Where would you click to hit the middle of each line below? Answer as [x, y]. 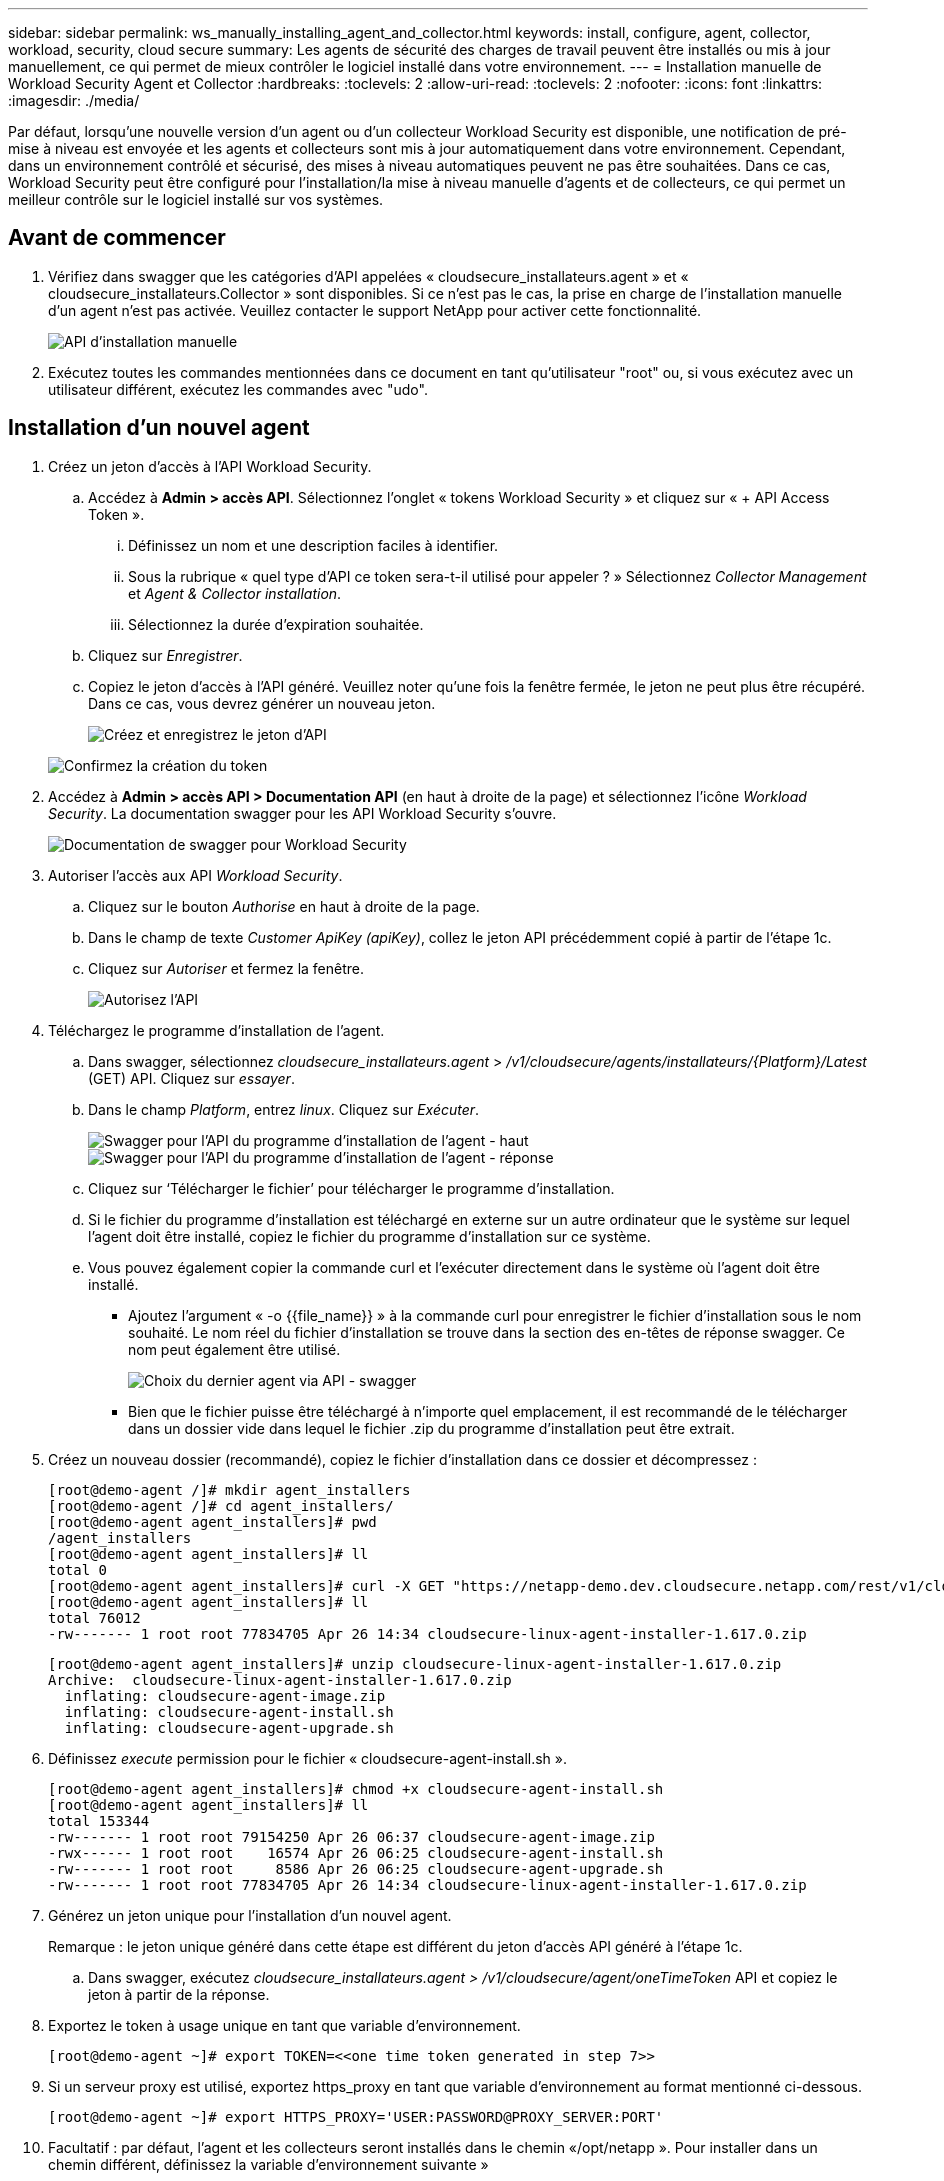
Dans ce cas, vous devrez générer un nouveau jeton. [262, 703]
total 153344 [99, 1820]
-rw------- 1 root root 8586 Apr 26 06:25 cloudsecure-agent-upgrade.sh [356, 1868]
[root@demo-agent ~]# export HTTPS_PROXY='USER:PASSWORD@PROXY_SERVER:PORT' [356, 2116]
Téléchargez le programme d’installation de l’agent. [216, 1030]
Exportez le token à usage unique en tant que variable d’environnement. [284, 2025]
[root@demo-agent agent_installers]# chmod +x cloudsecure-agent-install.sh [356, 1788]
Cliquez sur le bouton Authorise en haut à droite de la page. [284, 906]
